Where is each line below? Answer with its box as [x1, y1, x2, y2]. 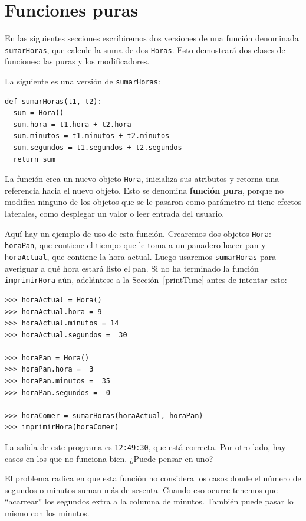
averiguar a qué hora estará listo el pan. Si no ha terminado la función [5, 262, 259, 274]
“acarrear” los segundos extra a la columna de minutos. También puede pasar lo [5, 495, 294, 507]
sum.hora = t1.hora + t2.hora [13, 120, 131, 129]
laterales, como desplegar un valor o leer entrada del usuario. [5, 207, 225, 220]
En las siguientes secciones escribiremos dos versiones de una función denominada [5, 32, 299, 44]
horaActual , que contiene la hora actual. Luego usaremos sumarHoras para [5, 250, 277, 262]
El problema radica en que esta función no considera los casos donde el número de [5, 472, 301, 484]
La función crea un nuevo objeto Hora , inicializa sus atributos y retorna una [5, 172, 279, 185]
